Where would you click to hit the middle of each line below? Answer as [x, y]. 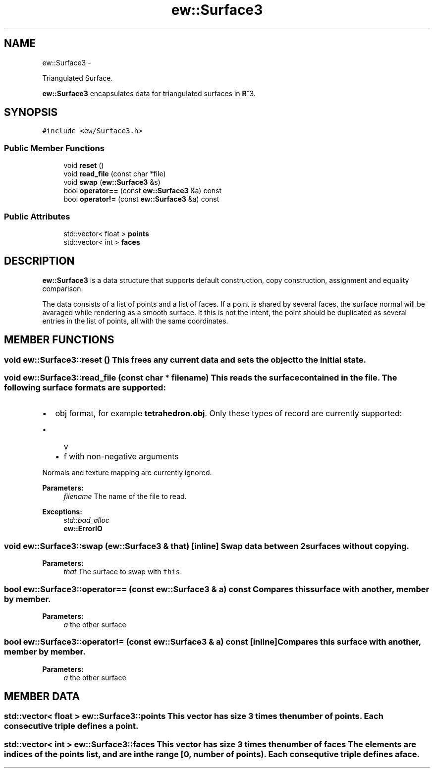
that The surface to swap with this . [123, 572]
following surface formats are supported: [85, 387]
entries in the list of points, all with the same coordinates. [135, 321]
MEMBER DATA [42, 697]
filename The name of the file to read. [125, 496]
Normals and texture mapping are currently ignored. [127, 473]
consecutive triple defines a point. [71, 726]
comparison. [63, 288]
